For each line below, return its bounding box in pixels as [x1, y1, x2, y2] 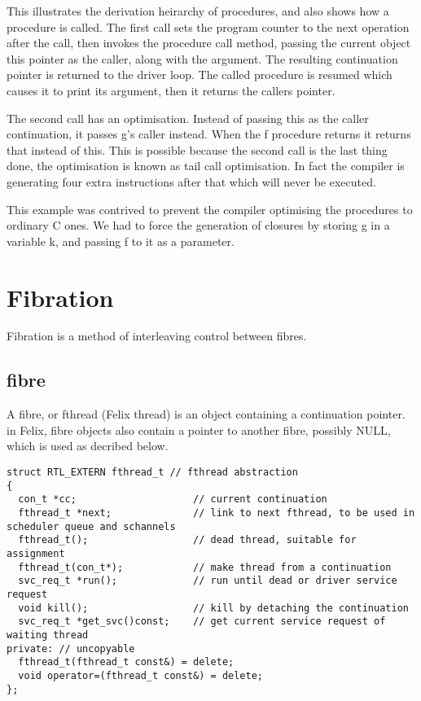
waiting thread [7, 629, 89, 641]
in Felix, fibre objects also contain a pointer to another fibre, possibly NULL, [7, 421, 391, 438]
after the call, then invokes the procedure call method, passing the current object [7, 34, 411, 51]
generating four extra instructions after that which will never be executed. [7, 173, 376, 190]
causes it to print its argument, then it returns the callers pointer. [7, 81, 335, 99]
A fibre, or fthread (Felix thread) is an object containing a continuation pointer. [7, 405, 406, 423]
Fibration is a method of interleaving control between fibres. [7, 327, 307, 344]
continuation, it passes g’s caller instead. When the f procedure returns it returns [7, 125, 411, 142]
